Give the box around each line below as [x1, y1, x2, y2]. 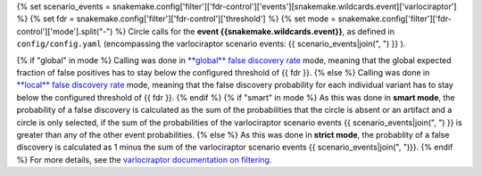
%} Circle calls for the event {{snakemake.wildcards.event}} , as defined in [114, 26, 395, 36]
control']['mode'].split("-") [16, 26, 113, 36]
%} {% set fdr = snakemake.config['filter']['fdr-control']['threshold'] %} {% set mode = [16, 13, 337, 24]
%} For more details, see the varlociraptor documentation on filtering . [16, 154, 272, 164]
